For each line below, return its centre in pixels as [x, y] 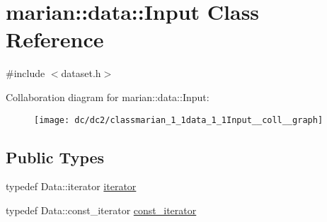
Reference [55, 39]
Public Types [55, 157]
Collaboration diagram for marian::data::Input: [108, 97]
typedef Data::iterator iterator [71, 186]
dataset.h [81, 73]
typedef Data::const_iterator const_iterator [101, 210]
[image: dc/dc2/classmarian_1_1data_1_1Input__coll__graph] [179, 120]
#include [25, 73]
